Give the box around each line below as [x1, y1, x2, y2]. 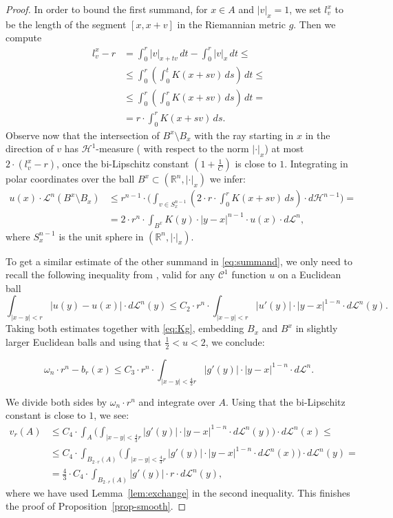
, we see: [94, 408, 129, 422]
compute [6, 30, 42, 45]
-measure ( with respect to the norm [96, 141, 249, 156]
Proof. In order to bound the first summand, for [6, 2, 208, 16]
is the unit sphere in [59, 229, 144, 243]
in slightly [295, 321, 338, 335]
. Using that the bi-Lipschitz [225, 394, 346, 408]
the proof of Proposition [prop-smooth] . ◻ [6, 499, 187, 513]
